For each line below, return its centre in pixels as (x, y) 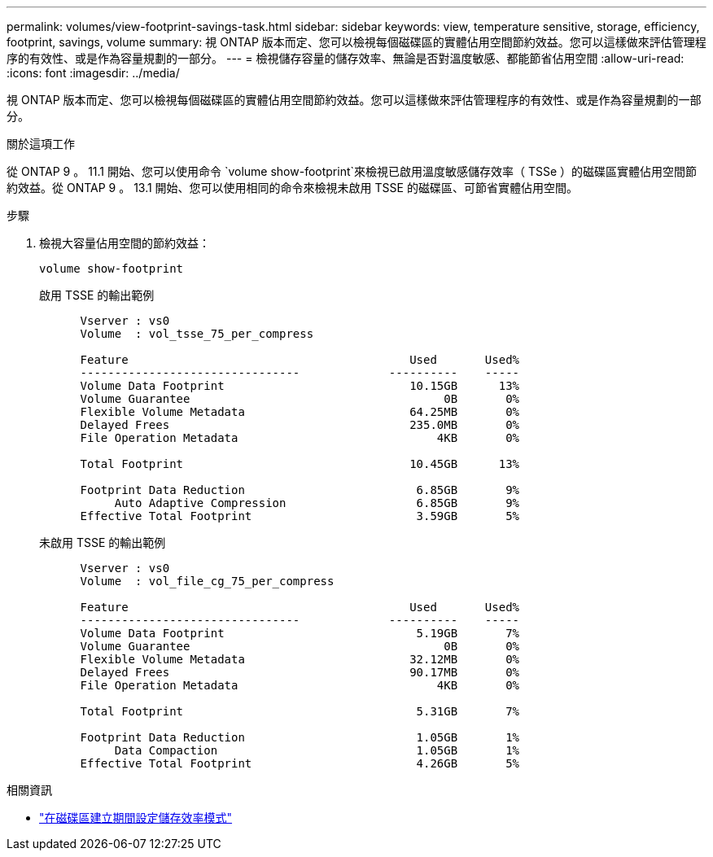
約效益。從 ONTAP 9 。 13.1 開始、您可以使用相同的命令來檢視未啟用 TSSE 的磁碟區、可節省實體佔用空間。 (292, 188)
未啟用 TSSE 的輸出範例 (103, 542)
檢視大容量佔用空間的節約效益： (125, 243)
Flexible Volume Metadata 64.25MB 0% (300, 412)
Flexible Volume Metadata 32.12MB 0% (300, 659)
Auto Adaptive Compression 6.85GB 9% (317, 503)
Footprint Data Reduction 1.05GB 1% (300, 737)
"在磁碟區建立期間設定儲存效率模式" (136, 818)
